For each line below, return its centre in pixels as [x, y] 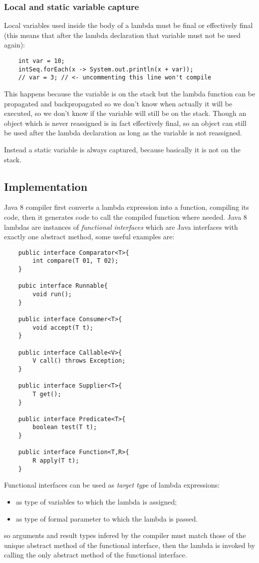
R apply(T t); [56, 461]
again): [15, 45]
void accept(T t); [63, 327]
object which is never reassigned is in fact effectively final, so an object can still [125, 123]
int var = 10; [41, 61]
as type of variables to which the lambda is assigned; [96, 502]
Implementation [46, 186]
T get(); [47, 394]
